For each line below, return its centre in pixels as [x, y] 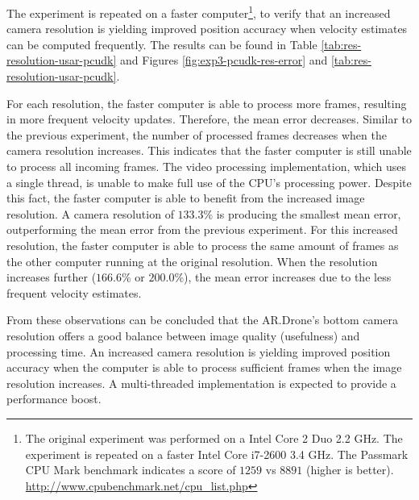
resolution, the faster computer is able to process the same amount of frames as [203, 245]
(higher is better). [350, 470]
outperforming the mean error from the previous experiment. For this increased [202, 229]
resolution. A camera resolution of [90, 213]
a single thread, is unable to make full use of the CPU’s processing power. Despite [209, 182]
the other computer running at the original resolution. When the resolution [192, 261]
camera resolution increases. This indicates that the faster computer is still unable [209, 150]
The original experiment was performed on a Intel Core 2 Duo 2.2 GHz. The [214, 437]
